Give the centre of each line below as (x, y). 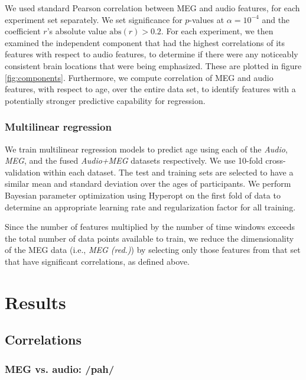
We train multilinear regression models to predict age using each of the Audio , (146, 149)
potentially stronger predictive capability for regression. (105, 100)
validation (23, 172)
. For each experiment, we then (217, 31)
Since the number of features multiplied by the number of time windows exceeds (150, 227)
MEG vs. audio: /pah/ (60, 368)
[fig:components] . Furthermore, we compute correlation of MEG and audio (139, 77)
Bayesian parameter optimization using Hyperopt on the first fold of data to (143, 195)
